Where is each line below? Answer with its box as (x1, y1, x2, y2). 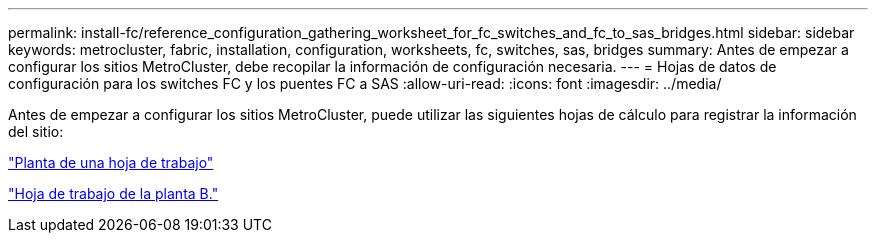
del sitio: (8, 123, 64, 140)
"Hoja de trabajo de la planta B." (8, 185, 219, 202)
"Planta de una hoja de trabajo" (8, 154, 214, 171)
